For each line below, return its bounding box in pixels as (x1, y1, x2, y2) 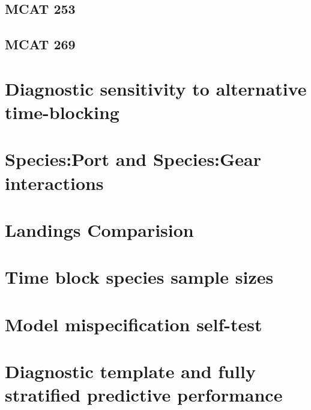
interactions (5, 170, 104, 195)
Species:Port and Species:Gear (5, 147, 262, 171)
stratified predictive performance (5, 382, 283, 407)
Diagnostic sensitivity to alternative (5, 76, 307, 100)
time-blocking (5, 99, 119, 124)
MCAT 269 (5, 35, 76, 54)
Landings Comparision (5, 217, 194, 242)
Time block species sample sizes (5, 265, 274, 289)
